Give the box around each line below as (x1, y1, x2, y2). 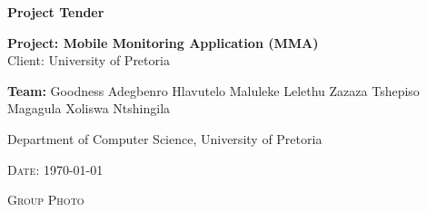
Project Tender (7, 3, 104, 21)
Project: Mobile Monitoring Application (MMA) (7, 33, 319, 52)
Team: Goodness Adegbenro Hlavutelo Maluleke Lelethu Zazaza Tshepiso (7, 81, 420, 100)
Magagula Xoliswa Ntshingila (7, 99, 171, 118)
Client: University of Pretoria (7, 51, 170, 70)
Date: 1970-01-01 (7, 159, 104, 178)
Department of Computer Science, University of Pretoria (7, 129, 323, 148)
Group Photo (7, 190, 84, 209)
